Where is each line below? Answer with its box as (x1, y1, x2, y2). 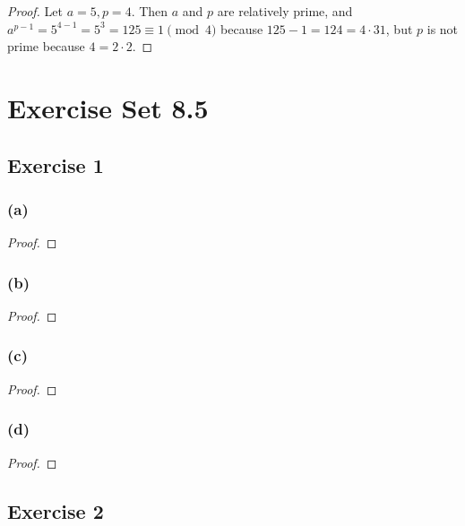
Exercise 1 (7, 151, 104, 178)
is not (426, 19, 459, 38)
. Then (131, 2, 168, 20)
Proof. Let (7, 2, 63, 20)
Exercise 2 (7, 496, 104, 524)
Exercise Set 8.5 (7, 89, 209, 125)
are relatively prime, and (217, 2, 353, 20)
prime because (7, 37, 85, 56)
